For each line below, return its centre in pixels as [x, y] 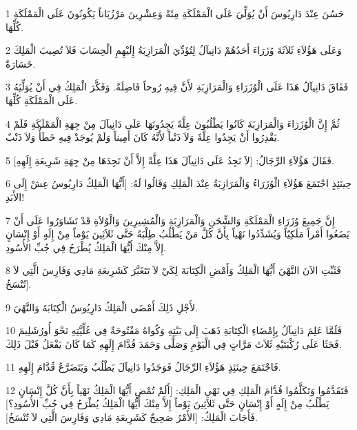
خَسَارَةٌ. [21, 63]
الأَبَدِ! [15, 196]
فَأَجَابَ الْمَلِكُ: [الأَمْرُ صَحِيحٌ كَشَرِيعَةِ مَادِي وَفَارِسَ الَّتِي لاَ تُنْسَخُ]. [132, 417]
